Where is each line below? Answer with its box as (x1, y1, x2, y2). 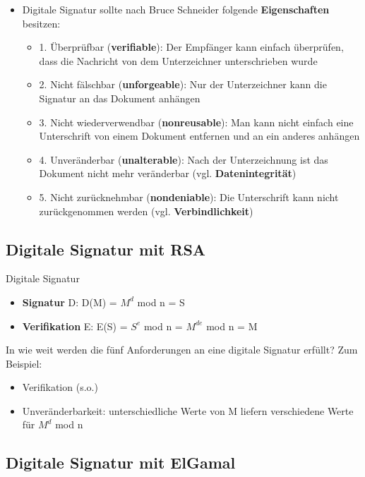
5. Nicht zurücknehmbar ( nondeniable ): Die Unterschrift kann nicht (39, 189, 339, 204)
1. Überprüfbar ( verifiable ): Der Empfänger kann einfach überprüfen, (39, 40, 344, 54)
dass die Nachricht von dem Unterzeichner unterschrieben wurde (39, 53, 318, 68)
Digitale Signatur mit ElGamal (6, 452, 236, 473)
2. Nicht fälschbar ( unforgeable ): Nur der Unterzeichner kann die (39, 77, 327, 92)
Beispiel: (6, 356, 42, 370)
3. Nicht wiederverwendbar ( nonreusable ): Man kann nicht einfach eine (39, 114, 354, 129)
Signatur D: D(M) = (22, 294, 117, 309)
